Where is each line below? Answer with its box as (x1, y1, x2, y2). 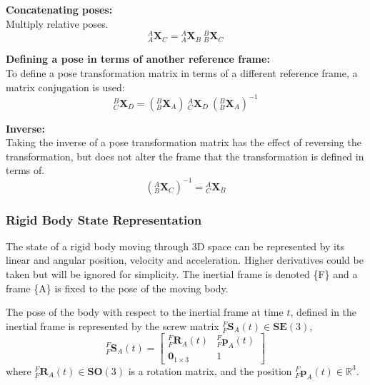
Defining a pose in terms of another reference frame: (6, 51, 270, 66)
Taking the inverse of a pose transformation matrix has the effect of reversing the (6, 135, 361, 150)
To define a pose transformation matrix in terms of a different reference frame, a (6, 66, 358, 81)
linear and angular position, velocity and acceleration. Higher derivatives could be (6, 252, 364, 267)
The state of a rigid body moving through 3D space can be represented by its (6, 238, 344, 253)
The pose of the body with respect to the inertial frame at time (6, 304, 284, 319)
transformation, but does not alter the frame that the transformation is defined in (6, 148, 364, 163)
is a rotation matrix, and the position (128, 363, 292, 378)
